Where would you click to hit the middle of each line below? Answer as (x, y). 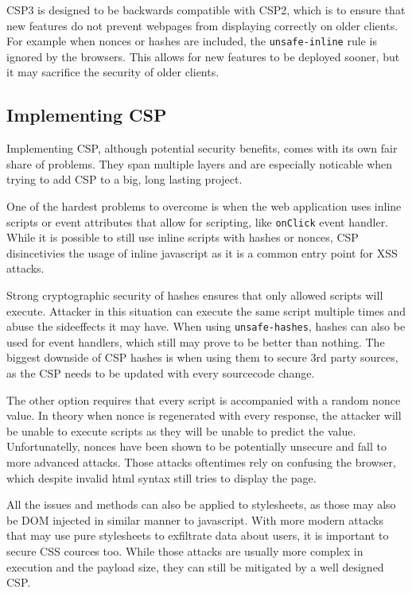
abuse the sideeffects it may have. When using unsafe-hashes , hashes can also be (206, 326)
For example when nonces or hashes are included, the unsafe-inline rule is (192, 41)
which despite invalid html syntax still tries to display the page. (161, 477)
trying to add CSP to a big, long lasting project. (124, 179)
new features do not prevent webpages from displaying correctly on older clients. (202, 25)
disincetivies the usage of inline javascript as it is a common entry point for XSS (202, 252)
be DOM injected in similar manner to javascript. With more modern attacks (195, 519)
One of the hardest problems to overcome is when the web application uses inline (204, 206)
